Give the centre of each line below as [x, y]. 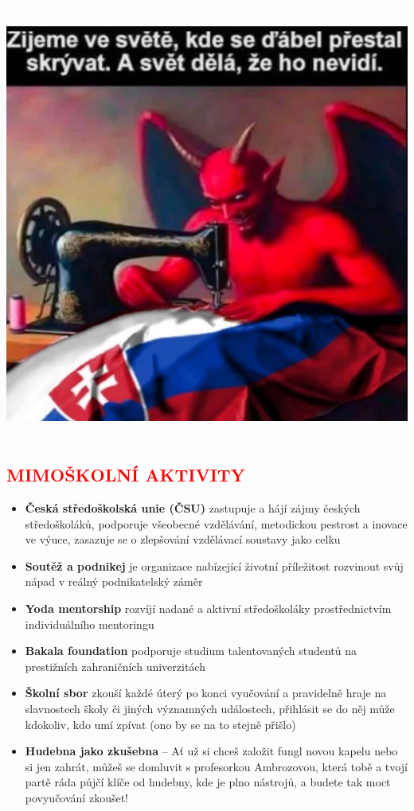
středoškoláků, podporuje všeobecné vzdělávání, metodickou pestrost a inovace [216, 523]
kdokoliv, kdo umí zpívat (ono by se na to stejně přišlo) [160, 724]
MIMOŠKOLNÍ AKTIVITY [126, 475]
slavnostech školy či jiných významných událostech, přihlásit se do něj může [210, 709]
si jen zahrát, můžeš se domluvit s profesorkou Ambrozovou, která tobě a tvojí [216, 766]
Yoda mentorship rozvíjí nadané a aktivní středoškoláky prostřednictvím [208, 608]
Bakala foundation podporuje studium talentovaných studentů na [191, 651]
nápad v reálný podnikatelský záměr [114, 581]
